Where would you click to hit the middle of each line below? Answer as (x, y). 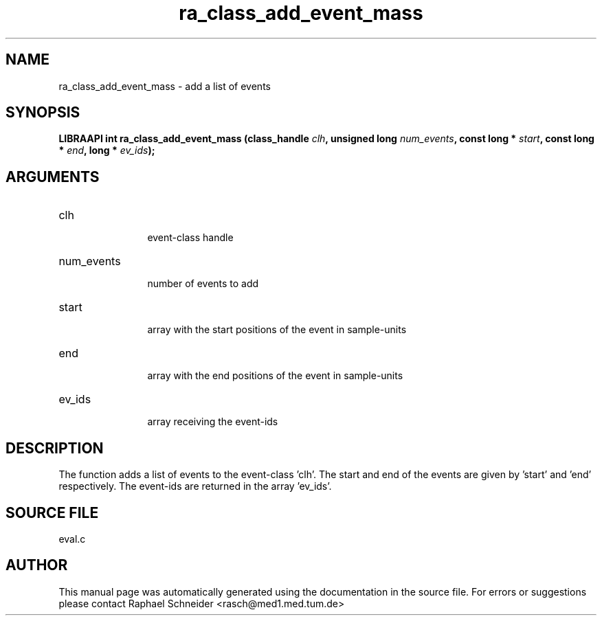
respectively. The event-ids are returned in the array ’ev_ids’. (195, 486)
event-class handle (190, 238)
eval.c (72, 539)
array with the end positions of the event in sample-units (275, 376)
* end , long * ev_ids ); (107, 150)
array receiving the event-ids (213, 422)
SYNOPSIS (43, 113)
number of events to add (203, 284)
